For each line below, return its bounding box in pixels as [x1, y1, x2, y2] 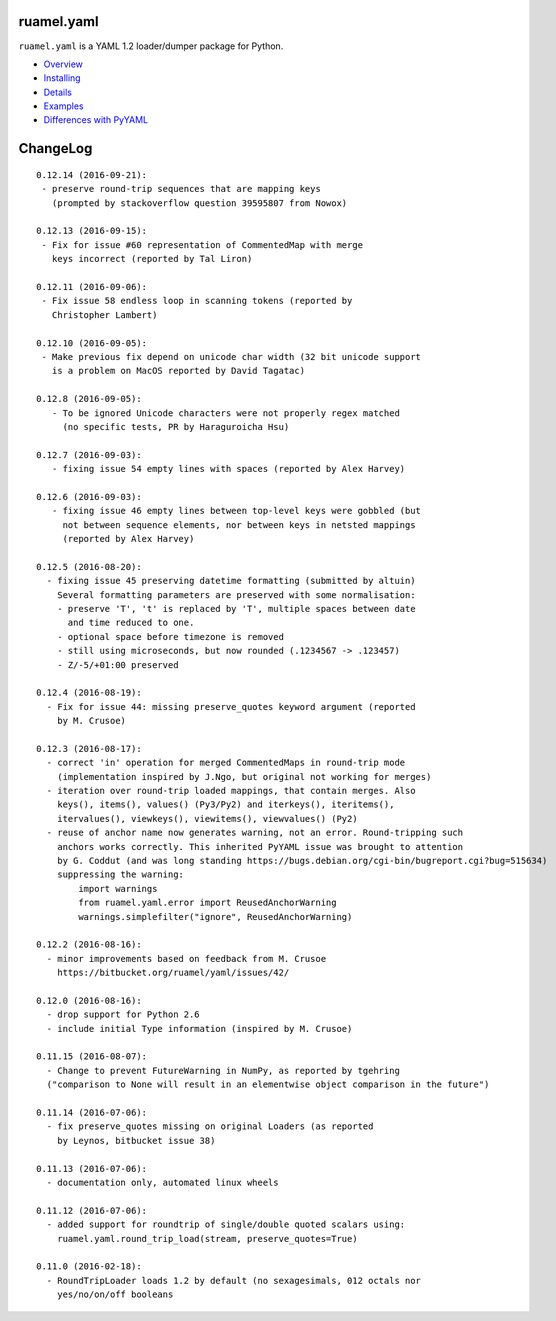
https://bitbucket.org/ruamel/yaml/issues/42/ [56, 967, 290, 979]
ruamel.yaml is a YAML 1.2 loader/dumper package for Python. [18, 40, 284, 52]
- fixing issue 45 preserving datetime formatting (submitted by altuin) [46, 575, 416, 587]
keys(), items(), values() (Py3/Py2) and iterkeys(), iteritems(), [56, 799, 395, 810]
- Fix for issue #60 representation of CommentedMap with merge [41, 239, 364, 250]
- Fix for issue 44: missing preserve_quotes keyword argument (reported [46, 701, 416, 712]
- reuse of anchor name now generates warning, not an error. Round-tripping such [46, 827, 464, 839]
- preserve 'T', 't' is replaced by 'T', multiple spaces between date [56, 603, 416, 614]
